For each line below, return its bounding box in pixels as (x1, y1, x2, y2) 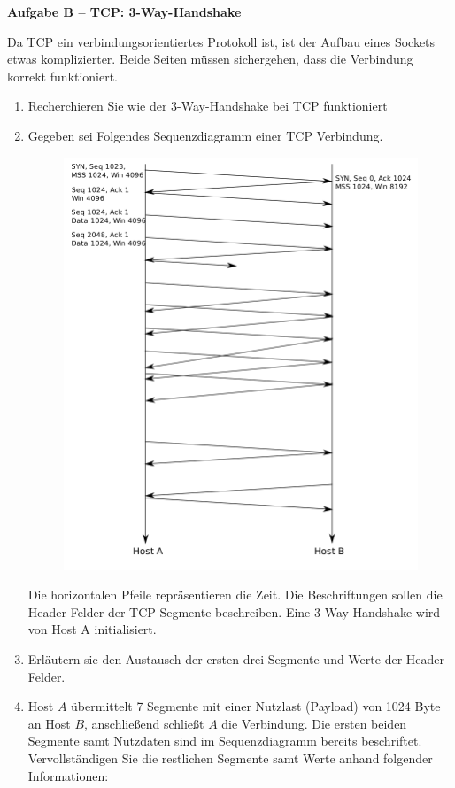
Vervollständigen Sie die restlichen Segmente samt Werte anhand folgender (27, 748, 433, 767)
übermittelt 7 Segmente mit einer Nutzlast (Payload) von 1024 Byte (71, 697, 441, 715)
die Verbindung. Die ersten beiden (221, 714, 407, 732)
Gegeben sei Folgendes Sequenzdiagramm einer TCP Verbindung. (27, 126, 383, 144)
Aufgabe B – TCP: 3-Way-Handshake (7, 3, 242, 20)
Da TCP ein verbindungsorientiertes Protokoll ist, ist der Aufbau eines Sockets (7, 32, 436, 50)
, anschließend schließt (84, 714, 204, 732)
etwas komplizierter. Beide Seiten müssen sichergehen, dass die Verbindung (7, 50, 413, 68)
